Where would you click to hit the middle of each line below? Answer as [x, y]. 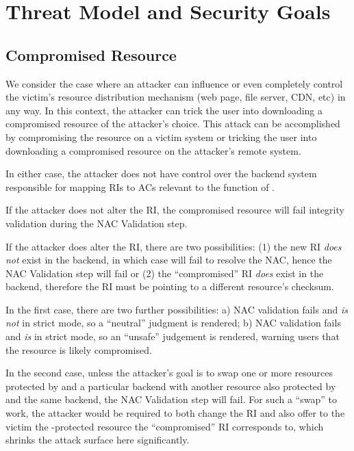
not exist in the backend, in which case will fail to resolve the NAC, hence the [169, 260]
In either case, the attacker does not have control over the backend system [161, 173]
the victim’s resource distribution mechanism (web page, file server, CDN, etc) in [176, 97]
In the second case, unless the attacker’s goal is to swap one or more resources [169, 373]
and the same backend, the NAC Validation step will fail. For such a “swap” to [171, 399]
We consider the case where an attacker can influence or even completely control [174, 83]
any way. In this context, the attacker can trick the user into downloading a [164, 110]
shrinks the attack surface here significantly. [98, 440]
